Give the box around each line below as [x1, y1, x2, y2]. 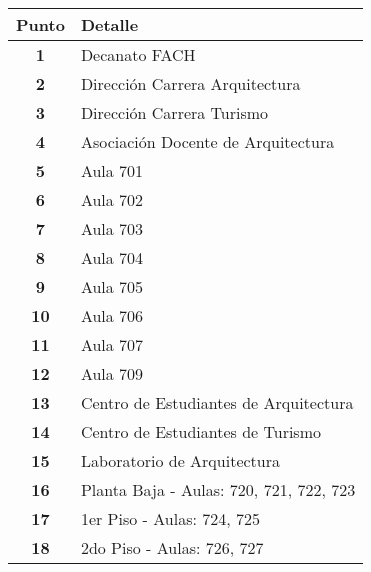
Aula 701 [80, 159, 144, 182]
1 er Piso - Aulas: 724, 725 [80, 507, 260, 530]
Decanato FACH [80, 43, 196, 66]
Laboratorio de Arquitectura [80, 449, 280, 472]
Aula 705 [80, 275, 144, 298]
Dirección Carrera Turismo [80, 101, 269, 124]
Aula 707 [80, 333, 144, 356]
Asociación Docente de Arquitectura [80, 130, 335, 153]
